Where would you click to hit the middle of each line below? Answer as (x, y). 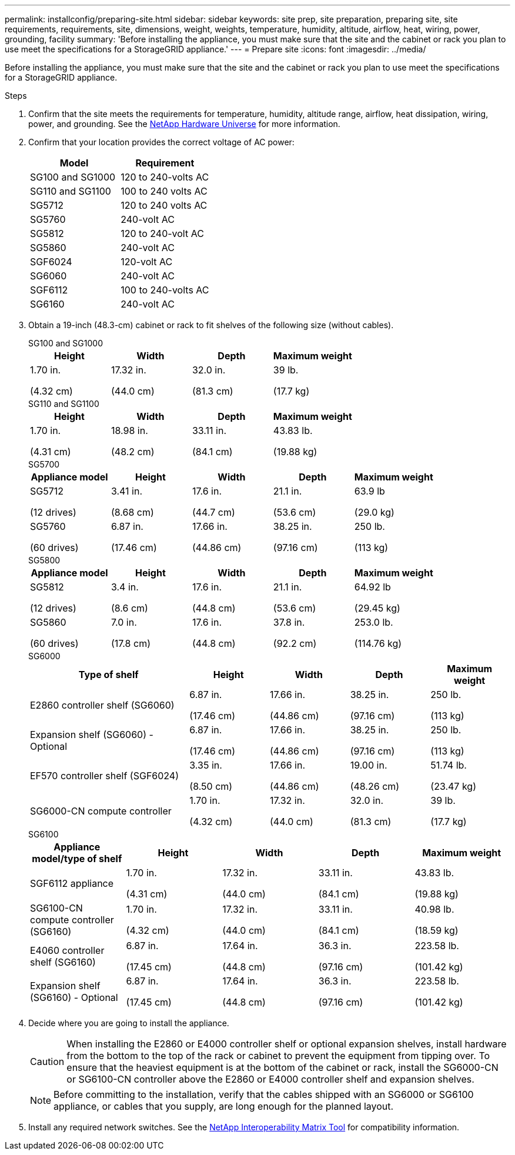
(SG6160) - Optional (74, 997)
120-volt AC (147, 262)
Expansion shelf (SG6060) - (92, 735)
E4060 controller (67, 950)
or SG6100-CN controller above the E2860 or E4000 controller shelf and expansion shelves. (270, 1079)
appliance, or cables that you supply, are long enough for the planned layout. (224, 1106)
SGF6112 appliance (72, 883)
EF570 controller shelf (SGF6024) (105, 776)
